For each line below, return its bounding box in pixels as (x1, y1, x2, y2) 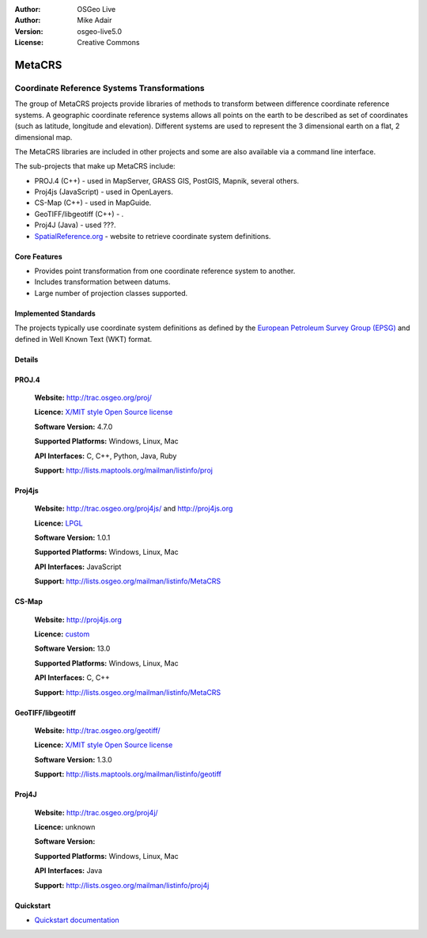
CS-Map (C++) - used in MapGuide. (34, 198, 152, 207)
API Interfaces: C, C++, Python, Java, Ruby (34, 451, 177, 461)
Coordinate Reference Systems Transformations (14, 82, 205, 93)
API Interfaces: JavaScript (34, 562, 122, 572)
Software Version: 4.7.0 (34, 422, 113, 431)
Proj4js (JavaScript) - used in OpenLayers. (34, 187, 173, 197)
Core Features (14, 252, 62, 261)
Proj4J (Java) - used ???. (34, 220, 116, 230)
